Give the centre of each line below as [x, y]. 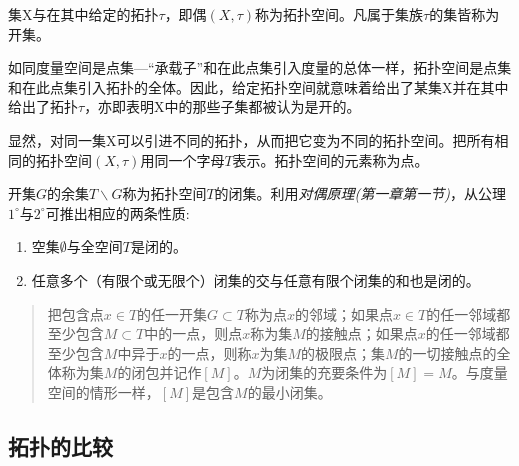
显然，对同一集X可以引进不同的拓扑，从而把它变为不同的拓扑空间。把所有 [251, 139]
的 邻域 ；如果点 [343, 313]
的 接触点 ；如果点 [361, 333]
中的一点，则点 [193, 333]
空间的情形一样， [103, 391]
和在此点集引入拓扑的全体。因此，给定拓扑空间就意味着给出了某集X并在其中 [258, 86]
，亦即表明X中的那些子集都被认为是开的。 [222, 106]
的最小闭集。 [289, 391]
